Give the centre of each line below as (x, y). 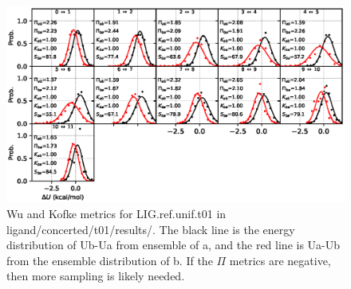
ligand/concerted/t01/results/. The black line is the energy (151, 229)
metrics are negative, (280, 260)
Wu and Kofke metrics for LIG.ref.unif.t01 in (116, 213)
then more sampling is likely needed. (96, 276)
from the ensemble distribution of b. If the (110, 260)
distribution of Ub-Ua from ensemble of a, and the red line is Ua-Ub (174, 245)
